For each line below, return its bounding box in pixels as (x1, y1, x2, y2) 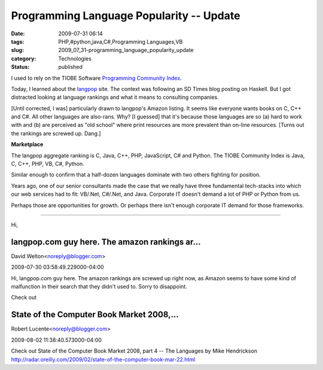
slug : (11, 47, 24, 54)
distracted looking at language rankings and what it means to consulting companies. (11, 93, 219, 101)
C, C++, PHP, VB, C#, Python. (11, 160, 85, 168)
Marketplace (11, 141, 44, 148)
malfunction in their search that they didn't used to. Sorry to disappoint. (11, 283, 188, 290)
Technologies (58, 54, 92, 62)
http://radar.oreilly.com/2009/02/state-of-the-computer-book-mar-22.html (11, 356, 196, 363)
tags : (11, 38, 25, 45)
